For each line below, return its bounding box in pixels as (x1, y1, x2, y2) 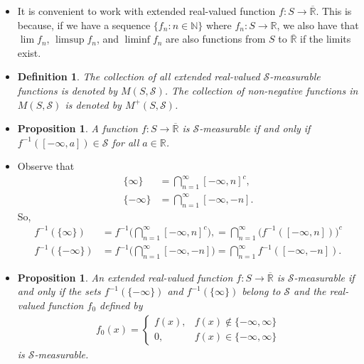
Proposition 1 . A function (17, 121, 138, 136)
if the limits (299, 31, 351, 46)
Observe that (17, 159, 75, 173)
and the (294, 284, 326, 299)
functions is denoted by (17, 82, 118, 97)
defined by (100, 298, 143, 313)
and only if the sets (17, 284, 101, 299)
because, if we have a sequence (17, 17, 151, 32)
